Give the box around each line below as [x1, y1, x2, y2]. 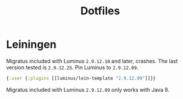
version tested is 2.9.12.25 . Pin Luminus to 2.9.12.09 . [6, 64, 139, 71]
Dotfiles [80, 4, 120, 18]
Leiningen [6, 38, 57, 51]
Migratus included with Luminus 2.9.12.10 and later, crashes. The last [6, 57, 178, 64]
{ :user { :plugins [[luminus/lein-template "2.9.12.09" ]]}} [6, 75, 156, 81]
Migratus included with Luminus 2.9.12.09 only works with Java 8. [6, 86, 170, 93]
